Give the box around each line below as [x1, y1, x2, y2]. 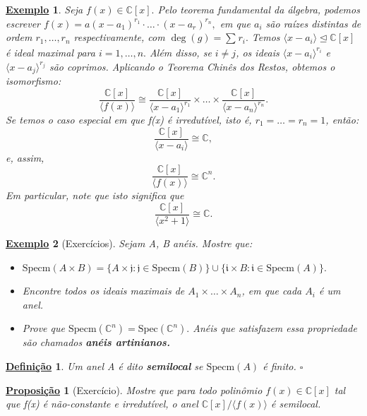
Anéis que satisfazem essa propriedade [193, 321, 357, 335]
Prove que [22, 321, 65, 335]
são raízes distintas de [265, 16, 361, 30]
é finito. [263, 358, 296, 373]
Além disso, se [149, 44, 212, 59]
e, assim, [6, 150, 44, 165]
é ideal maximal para [6, 44, 95, 59]
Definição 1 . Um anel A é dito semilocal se [6, 358, 203, 373]
